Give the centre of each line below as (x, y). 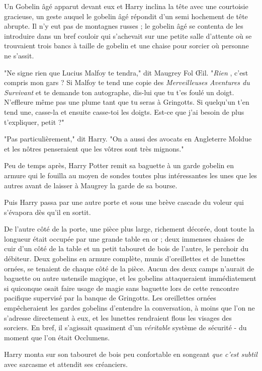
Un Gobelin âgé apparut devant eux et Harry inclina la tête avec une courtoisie (126, 6)
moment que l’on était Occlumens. (57, 337)
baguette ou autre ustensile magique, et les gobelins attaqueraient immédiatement (130, 278)
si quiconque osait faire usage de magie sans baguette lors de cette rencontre (122, 288)
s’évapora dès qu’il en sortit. (48, 212)
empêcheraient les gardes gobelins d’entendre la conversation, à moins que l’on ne (129, 308)
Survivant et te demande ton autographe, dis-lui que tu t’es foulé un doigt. (119, 92)
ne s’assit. (19, 55)
